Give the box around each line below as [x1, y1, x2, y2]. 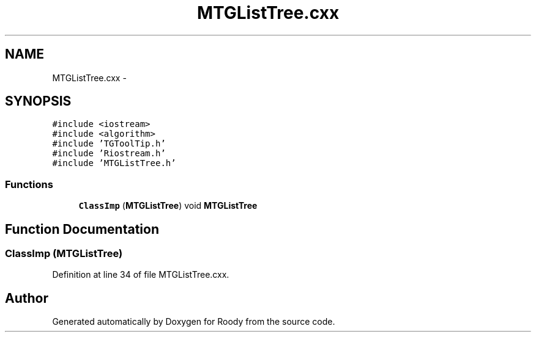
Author [5, 290, 48, 306]
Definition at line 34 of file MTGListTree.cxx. [52, 269, 229, 280]
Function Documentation [5, 221, 159, 237]
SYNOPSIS [5, 93, 72, 109]
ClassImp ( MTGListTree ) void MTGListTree [78, 200, 258, 211]
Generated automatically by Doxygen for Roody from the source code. [52, 316, 335, 327]
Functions [5, 178, 53, 190]
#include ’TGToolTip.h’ [52, 139, 166, 149]
